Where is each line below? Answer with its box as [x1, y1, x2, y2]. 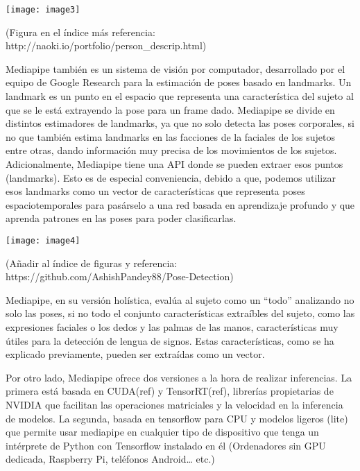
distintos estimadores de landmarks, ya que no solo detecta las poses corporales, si [6, 116, 355, 130]
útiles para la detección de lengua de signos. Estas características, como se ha [6, 333, 334, 348]
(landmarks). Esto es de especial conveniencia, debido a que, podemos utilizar [6, 170, 336, 185]
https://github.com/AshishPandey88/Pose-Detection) [6, 269, 234, 284]
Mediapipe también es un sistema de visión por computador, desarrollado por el [6, 61, 345, 76]
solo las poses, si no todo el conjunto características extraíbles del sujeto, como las [6, 306, 355, 320]
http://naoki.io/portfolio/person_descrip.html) [6, 38, 207, 53]
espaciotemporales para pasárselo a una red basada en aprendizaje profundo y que [6, 197, 355, 212]
